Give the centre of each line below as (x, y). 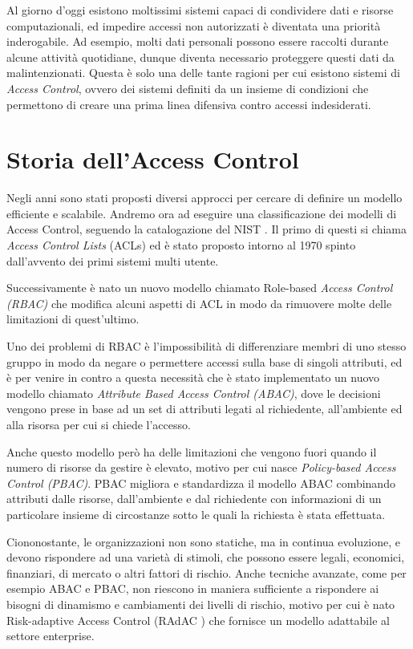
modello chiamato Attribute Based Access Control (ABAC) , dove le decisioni (194, 393)
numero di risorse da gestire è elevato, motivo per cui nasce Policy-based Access (201, 467)
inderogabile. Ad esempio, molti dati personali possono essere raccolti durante (198, 41)
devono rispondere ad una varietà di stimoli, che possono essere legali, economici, (206, 557)
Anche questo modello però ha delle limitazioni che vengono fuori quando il (192, 451)
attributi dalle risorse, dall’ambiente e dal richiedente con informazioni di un (194, 499)
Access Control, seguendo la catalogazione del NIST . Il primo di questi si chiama (206, 229)
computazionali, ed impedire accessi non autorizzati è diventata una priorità (194, 25)
